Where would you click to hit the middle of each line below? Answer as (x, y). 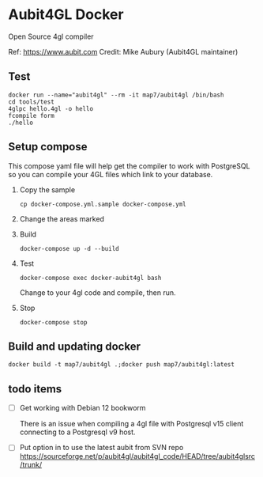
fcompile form (32, 115)
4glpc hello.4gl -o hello (51, 108)
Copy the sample (47, 189)
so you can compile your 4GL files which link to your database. (111, 174)
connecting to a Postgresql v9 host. (77, 432)
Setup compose (48, 147)
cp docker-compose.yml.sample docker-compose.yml (103, 204)
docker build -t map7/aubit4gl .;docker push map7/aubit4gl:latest (122, 365)
